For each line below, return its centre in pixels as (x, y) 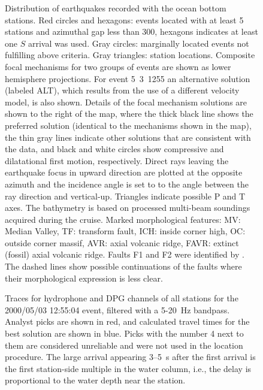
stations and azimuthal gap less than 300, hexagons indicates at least (131, 31)
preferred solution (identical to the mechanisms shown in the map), (128, 125)
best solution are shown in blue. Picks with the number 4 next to (124, 333)
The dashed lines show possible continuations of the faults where (123, 266)
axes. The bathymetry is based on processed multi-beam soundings (128, 208)
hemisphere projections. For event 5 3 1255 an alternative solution (128, 78)
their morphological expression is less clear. (84, 278)
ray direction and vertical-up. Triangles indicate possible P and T (125, 196)
